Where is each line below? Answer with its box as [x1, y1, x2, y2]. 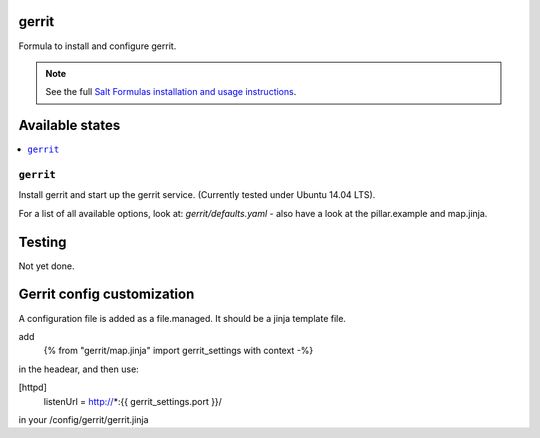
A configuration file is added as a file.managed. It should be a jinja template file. [18, 312, 347, 324]
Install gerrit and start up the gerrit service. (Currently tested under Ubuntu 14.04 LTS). [18, 189, 376, 201]
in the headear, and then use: [18, 363, 139, 375]
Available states [18, 117, 121, 134]
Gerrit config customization [18, 286, 195, 303]
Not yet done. [18, 260, 75, 272]
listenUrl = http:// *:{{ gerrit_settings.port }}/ [43, 395, 222, 407]
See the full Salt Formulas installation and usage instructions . [45, 86, 297, 98]
